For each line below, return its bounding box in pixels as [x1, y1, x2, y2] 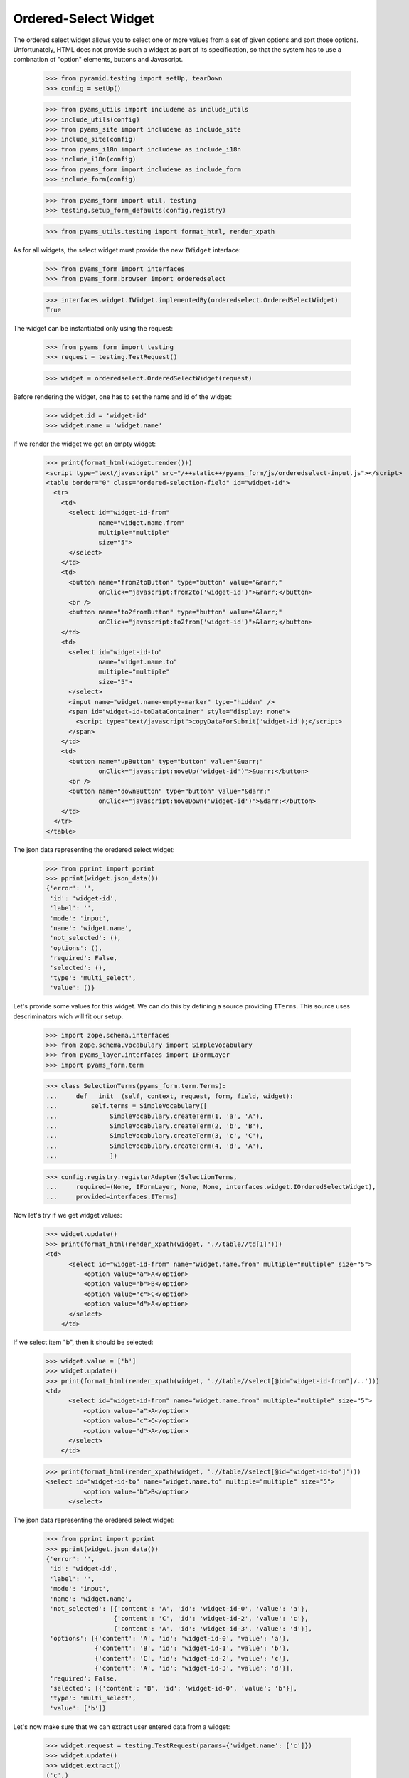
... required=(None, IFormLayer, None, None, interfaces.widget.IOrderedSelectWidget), [46, 1183, 376, 1191]
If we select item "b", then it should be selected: [13, 1338, 154, 1346]
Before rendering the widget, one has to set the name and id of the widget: [13, 392, 233, 401]
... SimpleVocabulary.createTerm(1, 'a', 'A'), [46, 1112, 264, 1120]
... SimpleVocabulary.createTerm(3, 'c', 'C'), [46, 1132, 264, 1140]
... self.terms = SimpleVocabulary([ [46, 1102, 208, 1110]
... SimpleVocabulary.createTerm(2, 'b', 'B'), [46, 1122, 264, 1130]
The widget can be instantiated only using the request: [13, 324, 174, 332]
